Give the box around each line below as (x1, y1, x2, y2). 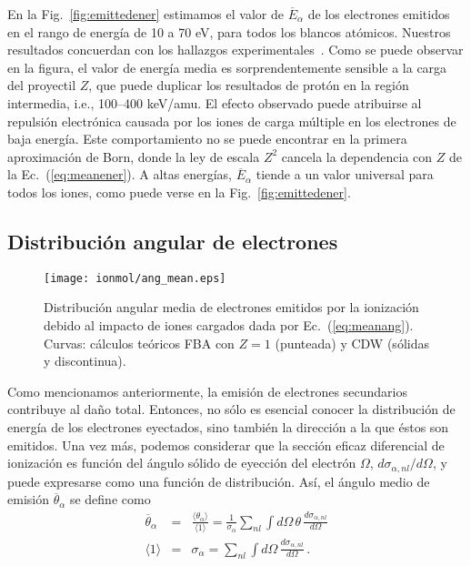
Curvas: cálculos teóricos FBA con (44, 333, 235, 352)
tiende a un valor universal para (256, 165, 434, 184)
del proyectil (7, 76, 76, 95)
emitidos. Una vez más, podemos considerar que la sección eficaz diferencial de (7, 435, 445, 454)
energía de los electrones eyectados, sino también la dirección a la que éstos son (7, 417, 449, 436)
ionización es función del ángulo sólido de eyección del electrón (7, 453, 356, 472)
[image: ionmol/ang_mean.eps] (44, 271, 226, 285)
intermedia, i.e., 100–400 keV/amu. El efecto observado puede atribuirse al (7, 93, 422, 112)
